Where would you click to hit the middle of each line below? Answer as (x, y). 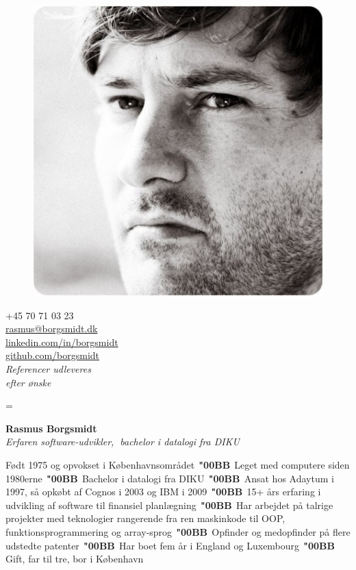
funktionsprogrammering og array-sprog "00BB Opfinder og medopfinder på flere (178, 531)
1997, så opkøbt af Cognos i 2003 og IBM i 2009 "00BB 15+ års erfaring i (163, 492)
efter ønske (28, 382)
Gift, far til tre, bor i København (75, 559)
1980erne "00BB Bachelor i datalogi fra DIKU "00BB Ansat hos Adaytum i (170, 478)
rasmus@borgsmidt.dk (52, 329)
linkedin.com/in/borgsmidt (62, 342)
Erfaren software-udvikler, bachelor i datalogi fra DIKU (123, 442)
